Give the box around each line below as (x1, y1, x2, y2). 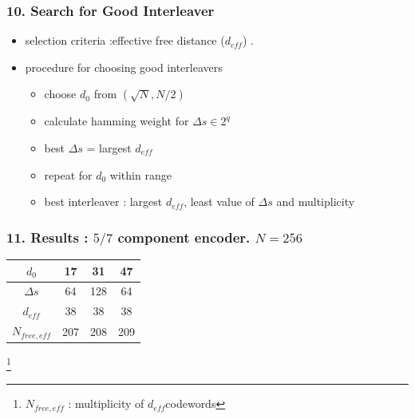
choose (44, 85, 77, 102)
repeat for (44, 166, 93, 183)
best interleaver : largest (44, 193, 163, 210)
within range (109, 166, 172, 183)
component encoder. (117, 227, 251, 247)
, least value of (184, 193, 255, 210)
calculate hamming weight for (44, 113, 189, 129)
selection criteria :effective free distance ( (25, 32, 225, 49)
